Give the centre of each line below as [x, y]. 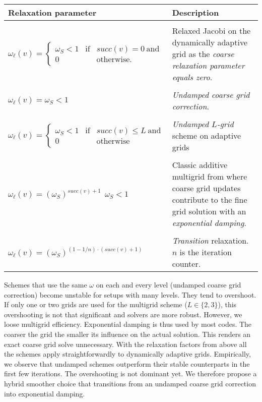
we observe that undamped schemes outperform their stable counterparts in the [127, 363]
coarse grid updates [206, 188]
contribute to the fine [210, 199]
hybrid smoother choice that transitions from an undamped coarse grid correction [130, 383]
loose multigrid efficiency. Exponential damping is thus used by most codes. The [128, 324]
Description [195, 12]
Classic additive [200, 165]
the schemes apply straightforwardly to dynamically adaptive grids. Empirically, [127, 354]
